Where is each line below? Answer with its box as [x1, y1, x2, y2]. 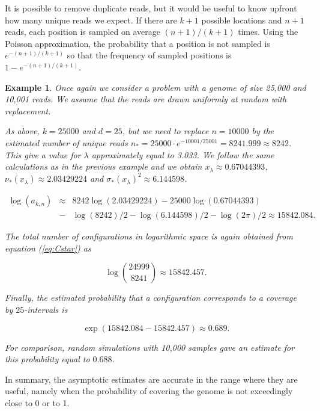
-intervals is [24, 303, 68, 316]
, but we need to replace [122, 125, 209, 137]
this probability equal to [5, 353, 90, 365]
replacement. [5, 104, 51, 117]
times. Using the [238, 25, 298, 38]
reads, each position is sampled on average [5, 25, 160, 38]
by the [252, 125, 274, 137]
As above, [5, 125, 40, 137]
